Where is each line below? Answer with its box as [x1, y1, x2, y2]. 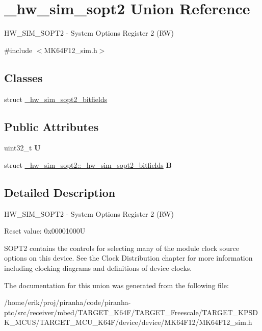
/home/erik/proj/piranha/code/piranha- [4, 297, 131, 308]
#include [4, 44, 33, 55]
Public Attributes [4, 118, 99, 134]
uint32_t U [4, 142, 41, 153]
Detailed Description [4, 184, 116, 200]
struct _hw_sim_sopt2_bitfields [4, 93, 108, 104]
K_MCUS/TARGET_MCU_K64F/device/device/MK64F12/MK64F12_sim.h [4, 317, 252, 327]
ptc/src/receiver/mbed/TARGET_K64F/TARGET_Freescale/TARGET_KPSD [4, 307, 258, 317]
